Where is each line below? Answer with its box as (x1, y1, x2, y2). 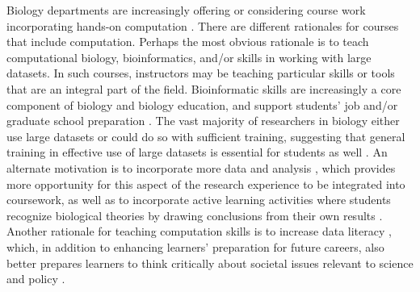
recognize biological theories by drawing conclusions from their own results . (6, 206, 383, 223)
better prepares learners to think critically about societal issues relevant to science (6, 254, 414, 271)
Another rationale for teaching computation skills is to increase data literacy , (6, 223, 392, 240)
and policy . (6, 270, 65, 287)
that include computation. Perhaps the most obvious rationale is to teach (6, 33, 369, 50)
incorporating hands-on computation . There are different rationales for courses (6, 17, 399, 34)
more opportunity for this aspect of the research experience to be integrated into (6, 175, 405, 192)
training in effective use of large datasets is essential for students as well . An (6, 144, 388, 161)
